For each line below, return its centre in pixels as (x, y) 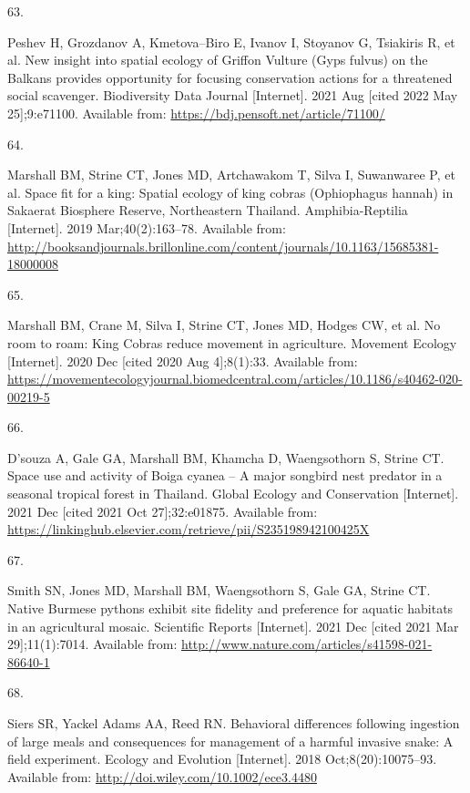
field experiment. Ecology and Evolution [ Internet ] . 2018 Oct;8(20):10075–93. (222, 759)
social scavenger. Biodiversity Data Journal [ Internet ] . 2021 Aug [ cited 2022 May (233, 95)
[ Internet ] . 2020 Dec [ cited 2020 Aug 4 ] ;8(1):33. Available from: (183, 360)
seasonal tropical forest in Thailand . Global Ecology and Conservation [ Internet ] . (233, 494)
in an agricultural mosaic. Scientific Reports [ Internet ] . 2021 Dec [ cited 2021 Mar (233, 626)
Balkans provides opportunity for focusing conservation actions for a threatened (230, 77)
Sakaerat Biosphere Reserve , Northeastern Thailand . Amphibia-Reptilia (208, 210)
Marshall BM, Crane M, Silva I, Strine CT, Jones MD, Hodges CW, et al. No (224, 325)
